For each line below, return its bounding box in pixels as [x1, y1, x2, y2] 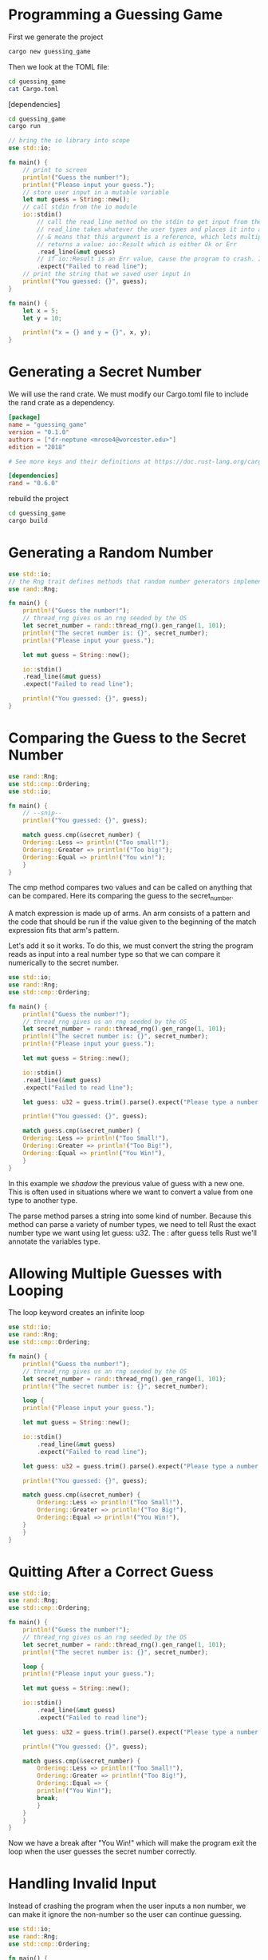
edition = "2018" [8, 443, 66, 451]
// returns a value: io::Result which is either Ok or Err [37, 240, 238, 249]
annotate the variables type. [8, 1237, 101, 1246]
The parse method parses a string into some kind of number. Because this [8, 1211, 252, 1221]
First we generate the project [8, 32, 104, 42]
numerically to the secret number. [8, 958, 120, 968]
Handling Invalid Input [8, 1874, 157, 1893]
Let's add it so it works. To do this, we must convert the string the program [8, 941, 254, 950]
